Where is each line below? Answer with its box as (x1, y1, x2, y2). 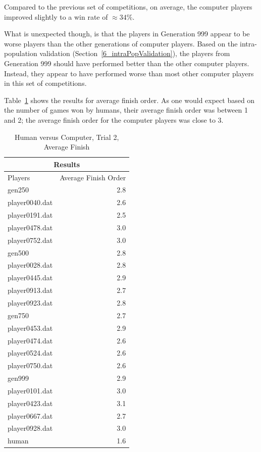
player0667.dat (8, 410, 53, 421)
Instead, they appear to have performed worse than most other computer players (4, 68, 254, 78)
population (4, 48, 37, 59)
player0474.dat (8, 335, 53, 345)
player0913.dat (8, 285, 53, 295)
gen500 (8, 247, 29, 258)
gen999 (8, 373, 29, 383)
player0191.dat (8, 210, 53, 220)
